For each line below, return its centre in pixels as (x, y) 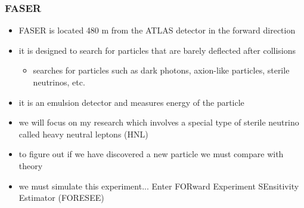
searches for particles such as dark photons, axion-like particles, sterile (161, 70)
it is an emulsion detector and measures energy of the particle (131, 102)
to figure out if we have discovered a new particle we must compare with (151, 154)
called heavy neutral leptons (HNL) (83, 134)
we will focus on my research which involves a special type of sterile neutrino (159, 122)
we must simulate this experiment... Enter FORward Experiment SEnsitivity (159, 186)
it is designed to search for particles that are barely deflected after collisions (157, 50)
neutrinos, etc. (59, 82)
